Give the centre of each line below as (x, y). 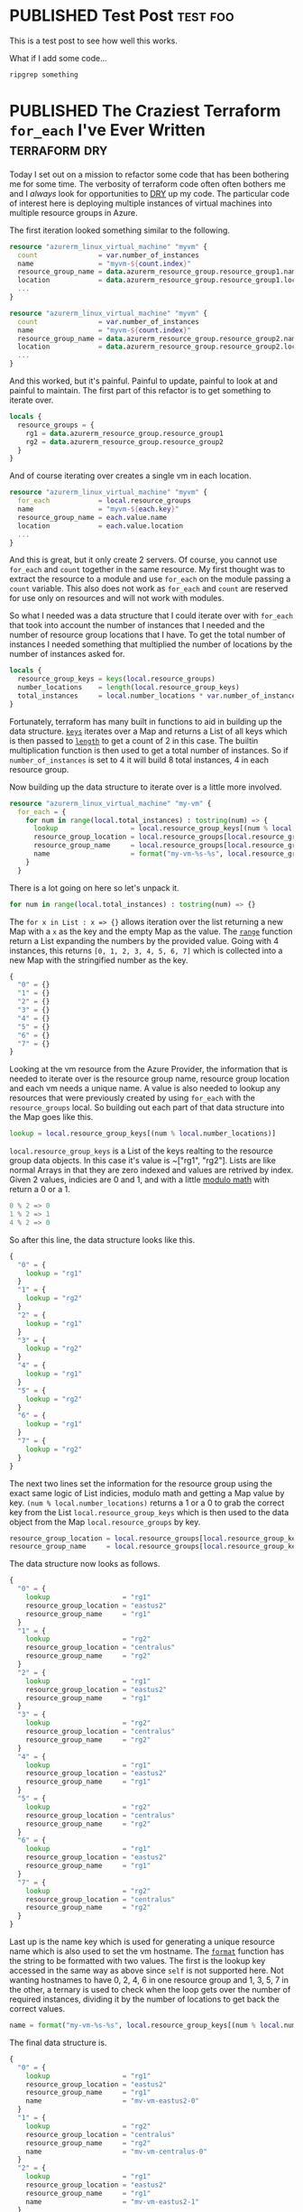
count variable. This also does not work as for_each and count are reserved (149, 588)
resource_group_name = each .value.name (92, 517)
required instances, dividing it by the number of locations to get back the (144, 1999)
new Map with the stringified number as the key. (99, 960)
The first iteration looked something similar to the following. (119, 230)
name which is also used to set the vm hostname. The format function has (147, 1951)
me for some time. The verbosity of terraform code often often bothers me (147, 184)
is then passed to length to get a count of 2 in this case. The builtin (134, 740)
